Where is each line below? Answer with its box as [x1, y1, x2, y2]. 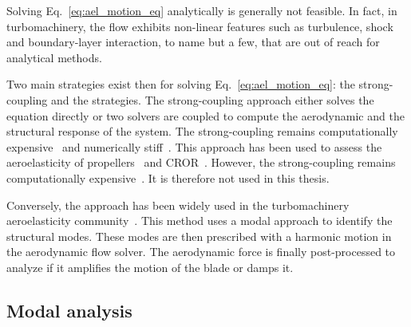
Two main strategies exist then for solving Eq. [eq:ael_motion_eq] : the [6, 76, 355, 93]
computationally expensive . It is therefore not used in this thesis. [6, 169, 330, 186]
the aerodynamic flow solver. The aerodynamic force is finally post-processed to [6, 243, 396, 260]
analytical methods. [6, 49, 102, 65]
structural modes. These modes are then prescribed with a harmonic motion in [6, 227, 392, 244]
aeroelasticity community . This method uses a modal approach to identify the [6, 212, 393, 229]
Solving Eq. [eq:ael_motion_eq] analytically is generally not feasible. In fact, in [6, 2, 397, 18]
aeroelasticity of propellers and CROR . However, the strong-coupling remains [6, 154, 396, 171]
